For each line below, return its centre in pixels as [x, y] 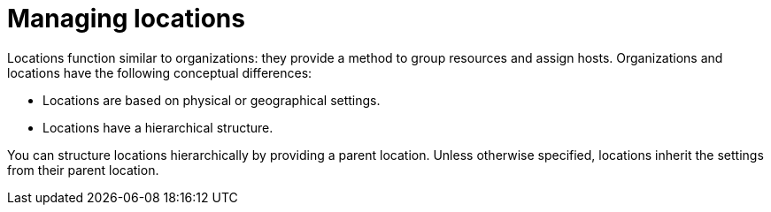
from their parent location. [83, 170]
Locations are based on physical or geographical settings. [212, 100]
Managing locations [126, 19]
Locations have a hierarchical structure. [158, 127]
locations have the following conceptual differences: [160, 72]
